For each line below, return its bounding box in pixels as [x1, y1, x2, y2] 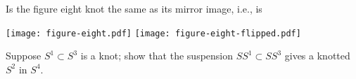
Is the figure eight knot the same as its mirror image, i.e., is [6, 1, 262, 15]
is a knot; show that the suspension [80, 48, 234, 63]
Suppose [6, 48, 42, 63]
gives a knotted [284, 48, 350, 63]
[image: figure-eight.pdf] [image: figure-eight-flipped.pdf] [6, 28, 301, 38]
